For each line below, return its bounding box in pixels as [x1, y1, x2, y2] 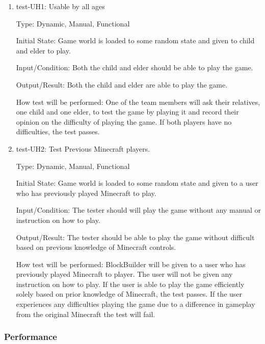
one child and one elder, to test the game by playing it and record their [16, 106, 239, 117]
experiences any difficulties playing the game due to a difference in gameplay [16, 299, 255, 309]
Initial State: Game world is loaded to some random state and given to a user [16, 178, 258, 188]
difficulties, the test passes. [16, 126, 100, 137]
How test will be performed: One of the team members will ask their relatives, [16, 96, 260, 107]
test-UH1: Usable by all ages [16, 1, 105, 11]
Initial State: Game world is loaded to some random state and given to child [16, 35, 255, 46]
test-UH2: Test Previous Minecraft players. [16, 143, 150, 154]
